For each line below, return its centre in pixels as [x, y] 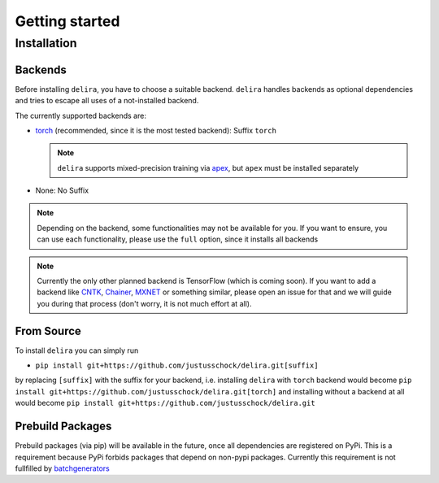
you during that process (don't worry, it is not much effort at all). [144, 303]
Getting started [67, 21]
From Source [48, 331]
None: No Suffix [62, 190]
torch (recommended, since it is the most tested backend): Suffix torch [156, 130]
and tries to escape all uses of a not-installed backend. [107, 101]
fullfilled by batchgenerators [62, 468]
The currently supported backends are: [80, 115]
